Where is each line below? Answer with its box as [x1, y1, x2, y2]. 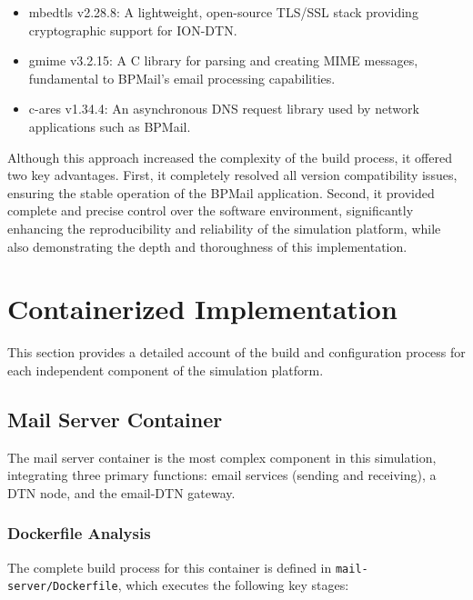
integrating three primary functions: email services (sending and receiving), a [7, 465, 437, 485]
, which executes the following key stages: [117, 575, 349, 595]
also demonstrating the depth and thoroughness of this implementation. [7, 236, 408, 255]
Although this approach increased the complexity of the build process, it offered [7, 147, 452, 166]
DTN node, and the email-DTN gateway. [7, 483, 236, 502]
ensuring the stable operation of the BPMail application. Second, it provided [7, 183, 435, 202]
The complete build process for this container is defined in [7, 557, 332, 576]
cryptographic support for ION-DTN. [28, 20, 237, 39]
